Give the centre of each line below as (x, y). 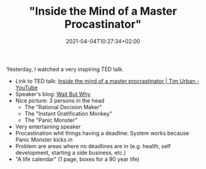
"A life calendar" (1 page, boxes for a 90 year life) (77, 159)
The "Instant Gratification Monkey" (68, 113)
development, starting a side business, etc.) (71, 152)
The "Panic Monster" (51, 120)
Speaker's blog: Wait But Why (53, 94)
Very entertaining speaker (48, 126)
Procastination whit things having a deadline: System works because (102, 133)
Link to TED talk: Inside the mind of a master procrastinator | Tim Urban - (107, 81)
